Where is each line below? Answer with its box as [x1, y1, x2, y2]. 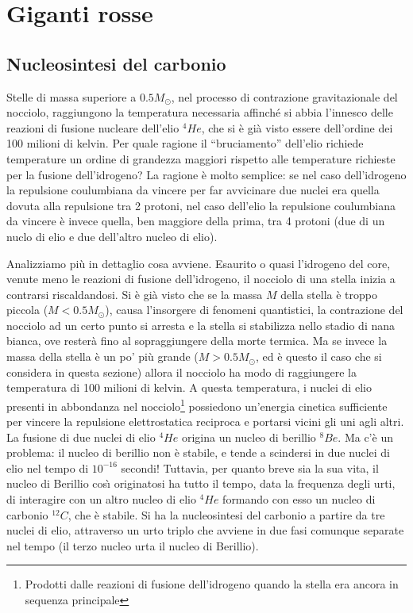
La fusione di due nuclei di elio [6, 428, 156, 445]
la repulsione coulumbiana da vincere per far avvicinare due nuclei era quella [6, 182, 380, 198]
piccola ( [6, 301, 48, 318]
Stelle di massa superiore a [6, 88, 137, 105]
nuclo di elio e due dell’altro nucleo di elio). [6, 228, 218, 244]
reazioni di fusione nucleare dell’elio [6, 119, 179, 136]
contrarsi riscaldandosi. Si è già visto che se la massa [6, 285, 263, 302]
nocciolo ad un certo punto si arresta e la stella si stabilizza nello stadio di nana [6, 316, 396, 333]
